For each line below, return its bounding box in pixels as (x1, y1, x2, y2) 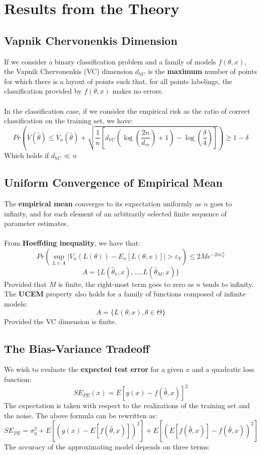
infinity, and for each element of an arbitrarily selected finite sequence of (4, 208, 227, 218)
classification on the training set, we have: (4, 115, 133, 126)
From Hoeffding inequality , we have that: (4, 238, 140, 248)
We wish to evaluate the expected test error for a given (4, 364, 184, 374)
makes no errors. (112, 86, 163, 96)
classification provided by (4, 86, 82, 96)
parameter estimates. (4, 218, 68, 229)
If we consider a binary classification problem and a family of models (4, 56, 216, 66)
